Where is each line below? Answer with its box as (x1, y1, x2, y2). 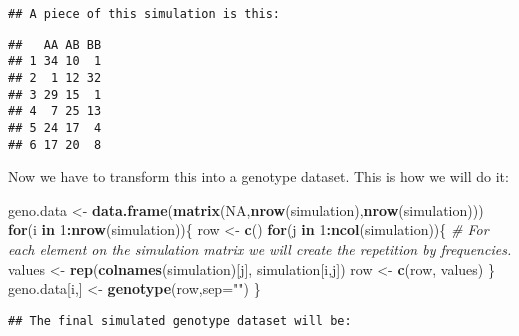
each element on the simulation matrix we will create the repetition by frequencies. (8, 239, 512, 260)
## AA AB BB (8, 37, 102, 52)
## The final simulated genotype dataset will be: (8, 313, 352, 328)
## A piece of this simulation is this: (8, 7, 281, 21)
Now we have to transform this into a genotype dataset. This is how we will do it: (8, 166, 509, 187)
